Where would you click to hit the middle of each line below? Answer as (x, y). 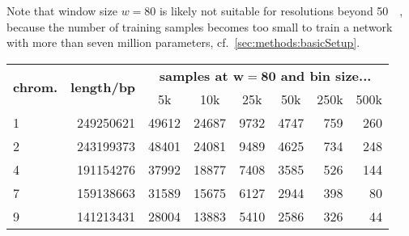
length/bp (103, 87)
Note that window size (62, 11)
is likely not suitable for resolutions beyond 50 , (281, 11)
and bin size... (326, 75)
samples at (194, 75)
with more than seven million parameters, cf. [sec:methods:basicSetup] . (183, 42)
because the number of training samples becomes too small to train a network (200, 26)
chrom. (36, 87)
